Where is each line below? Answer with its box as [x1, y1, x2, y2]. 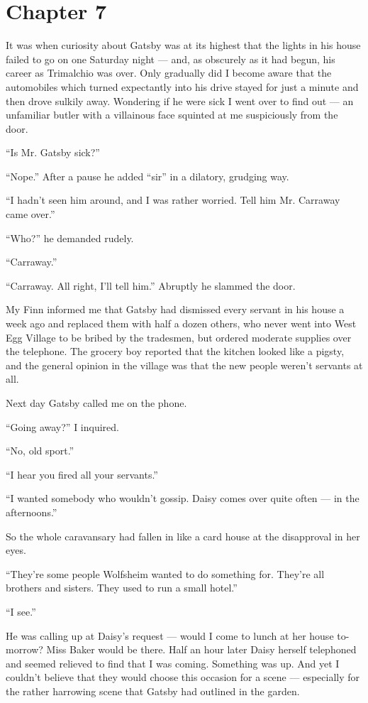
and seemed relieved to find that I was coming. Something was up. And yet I [6, 655, 340, 670]
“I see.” [6, 604, 36, 618]
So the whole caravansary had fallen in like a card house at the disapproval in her [6, 528, 360, 543]
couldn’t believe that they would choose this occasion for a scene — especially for [6, 670, 359, 685]
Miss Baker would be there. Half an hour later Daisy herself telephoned [46, 642, 357, 657]
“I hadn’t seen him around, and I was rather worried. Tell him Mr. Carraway [6, 192, 340, 207]
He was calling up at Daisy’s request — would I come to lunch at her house [6, 628, 334, 643]
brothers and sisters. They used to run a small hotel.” [6, 580, 238, 595]
